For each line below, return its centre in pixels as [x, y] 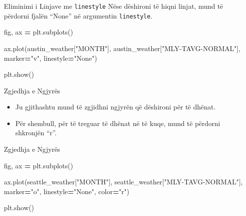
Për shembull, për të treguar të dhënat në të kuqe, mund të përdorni [118, 123]
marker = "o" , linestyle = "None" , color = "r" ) [67, 191]
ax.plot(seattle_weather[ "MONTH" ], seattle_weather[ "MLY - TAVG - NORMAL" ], [123, 182]
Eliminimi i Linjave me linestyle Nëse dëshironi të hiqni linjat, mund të [114, 6]
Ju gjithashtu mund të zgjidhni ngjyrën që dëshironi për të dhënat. [115, 107]
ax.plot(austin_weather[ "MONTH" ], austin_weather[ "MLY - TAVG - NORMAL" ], [122, 48]
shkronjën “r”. [36, 133]
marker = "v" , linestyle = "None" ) [51, 58]
